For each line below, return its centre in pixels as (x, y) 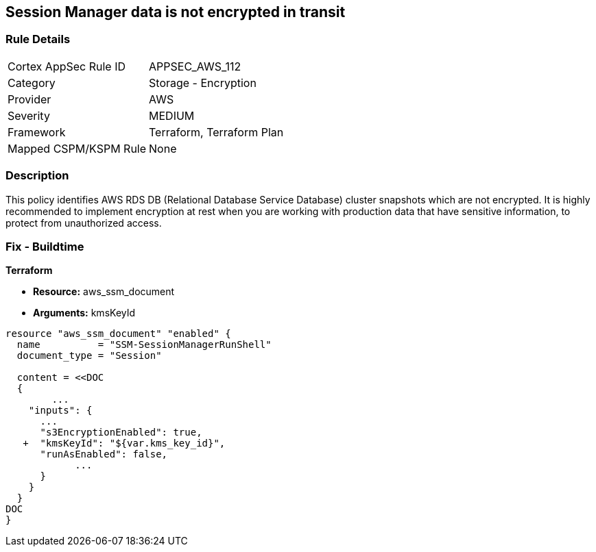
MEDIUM (172, 115)
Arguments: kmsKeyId (84, 313)
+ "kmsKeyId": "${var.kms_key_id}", (124, 443)
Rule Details (38, 39)
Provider (29, 99)
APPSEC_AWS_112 (195, 66)
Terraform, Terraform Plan (216, 132)
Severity (29, 115)
